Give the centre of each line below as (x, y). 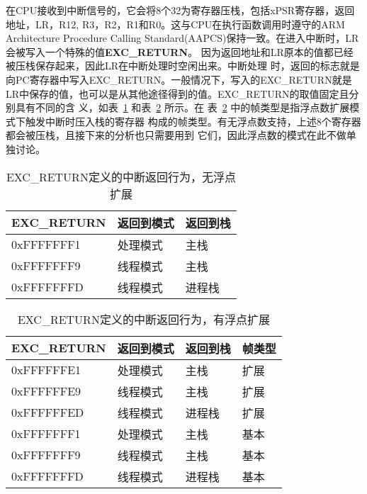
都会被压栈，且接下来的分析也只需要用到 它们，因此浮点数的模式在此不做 (176, 135)
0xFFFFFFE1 (46, 370)
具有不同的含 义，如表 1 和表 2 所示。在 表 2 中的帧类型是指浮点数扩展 (182, 107)
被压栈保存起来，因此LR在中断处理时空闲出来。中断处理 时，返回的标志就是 (183, 66)
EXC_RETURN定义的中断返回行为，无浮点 (121, 176)
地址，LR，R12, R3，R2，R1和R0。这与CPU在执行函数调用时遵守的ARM (175, 24)
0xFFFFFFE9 (46, 391)
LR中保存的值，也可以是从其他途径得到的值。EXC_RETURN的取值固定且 (177, 93)
